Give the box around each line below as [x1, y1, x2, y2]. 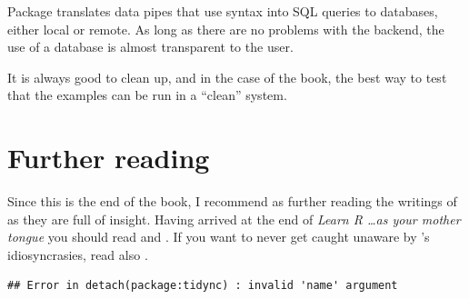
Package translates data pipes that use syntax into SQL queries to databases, [7, 2, 438, 20]
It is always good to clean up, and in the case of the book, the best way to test [7, 67, 447, 86]
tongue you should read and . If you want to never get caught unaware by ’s [7, 227, 430, 246]
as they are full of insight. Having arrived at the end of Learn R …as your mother [7, 209, 461, 228]
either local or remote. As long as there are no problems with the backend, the [7, 19, 444, 38]
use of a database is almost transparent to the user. [7, 37, 294, 56]
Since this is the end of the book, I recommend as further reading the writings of [7, 192, 457, 211]
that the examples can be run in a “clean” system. [7, 85, 287, 105]
